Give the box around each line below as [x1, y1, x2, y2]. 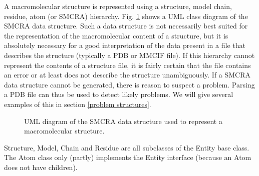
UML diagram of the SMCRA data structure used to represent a [24, 115, 222, 126]
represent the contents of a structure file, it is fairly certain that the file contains [4, 59, 251, 70]
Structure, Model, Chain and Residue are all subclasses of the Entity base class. [4, 142, 249, 152]
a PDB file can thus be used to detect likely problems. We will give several [4, 89, 233, 99]
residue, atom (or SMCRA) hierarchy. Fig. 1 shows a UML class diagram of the [4, 10, 248, 21]
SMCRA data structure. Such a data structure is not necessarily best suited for [4, 20, 248, 31]
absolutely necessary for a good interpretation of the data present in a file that [4, 40, 245, 50]
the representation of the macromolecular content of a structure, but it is [4, 30, 228, 40]
